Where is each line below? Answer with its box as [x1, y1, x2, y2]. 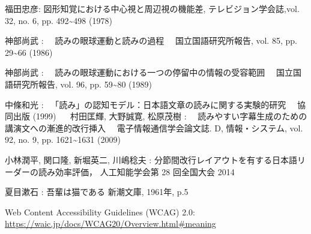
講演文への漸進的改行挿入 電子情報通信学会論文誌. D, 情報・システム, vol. [5, 121, 303, 134]
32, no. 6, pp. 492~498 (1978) [5, 14, 112, 26]
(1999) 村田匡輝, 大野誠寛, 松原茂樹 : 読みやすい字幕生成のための [32, 110, 307, 122]
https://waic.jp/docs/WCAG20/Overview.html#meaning [5, 217, 216, 230]
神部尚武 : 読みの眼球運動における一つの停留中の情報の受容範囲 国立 [5, 66, 293, 79]
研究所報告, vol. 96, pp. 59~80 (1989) [13, 77, 152, 90]
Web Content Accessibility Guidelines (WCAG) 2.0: [5, 205, 195, 218]
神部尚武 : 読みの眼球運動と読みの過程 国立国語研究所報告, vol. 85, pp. [5, 34, 297, 47]
